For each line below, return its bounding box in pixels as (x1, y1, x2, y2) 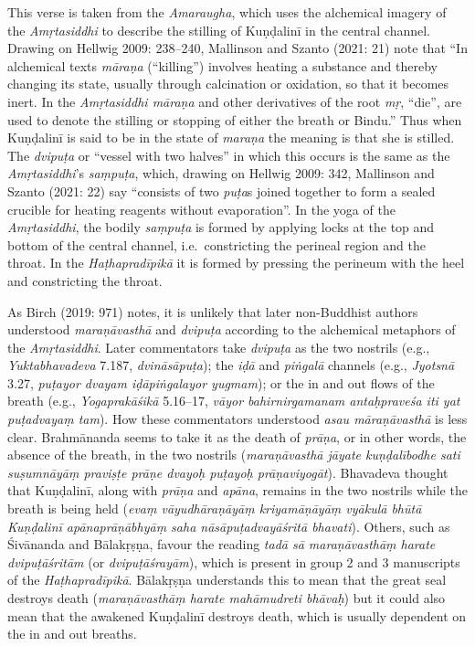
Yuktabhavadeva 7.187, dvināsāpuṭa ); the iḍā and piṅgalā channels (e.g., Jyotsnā (7, 355, 455, 375)
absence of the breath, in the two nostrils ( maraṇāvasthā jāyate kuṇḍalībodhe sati (7, 445, 460, 464)
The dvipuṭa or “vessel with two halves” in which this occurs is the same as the (7, 145, 450, 164)
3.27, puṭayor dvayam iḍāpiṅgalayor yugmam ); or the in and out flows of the (7, 373, 435, 392)
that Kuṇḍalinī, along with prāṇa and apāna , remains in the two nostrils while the (7, 481, 468, 500)
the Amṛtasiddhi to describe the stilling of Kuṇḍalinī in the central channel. (7, 20, 431, 39)
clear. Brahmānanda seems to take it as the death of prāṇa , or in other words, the (7, 427, 467, 446)
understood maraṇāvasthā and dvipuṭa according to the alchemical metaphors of (7, 320, 456, 339)
